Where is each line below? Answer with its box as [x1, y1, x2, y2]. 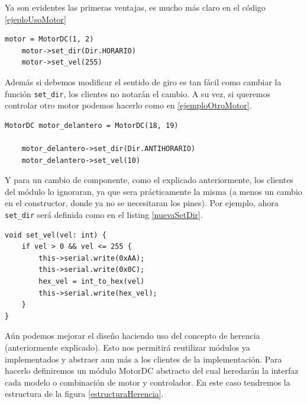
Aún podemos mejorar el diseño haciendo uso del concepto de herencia [5, 329, 260, 342]
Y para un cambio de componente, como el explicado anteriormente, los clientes [5, 174, 293, 186]
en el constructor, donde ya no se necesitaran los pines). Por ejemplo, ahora [5, 197, 279, 209]
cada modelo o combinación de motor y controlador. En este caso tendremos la [5, 376, 290, 388]
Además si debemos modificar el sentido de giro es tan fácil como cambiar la [5, 75, 282, 88]
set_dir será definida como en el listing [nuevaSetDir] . [5, 208, 203, 220]
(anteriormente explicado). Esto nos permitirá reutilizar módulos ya [5, 341, 250, 353]
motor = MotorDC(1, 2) [5, 35, 94, 44]
